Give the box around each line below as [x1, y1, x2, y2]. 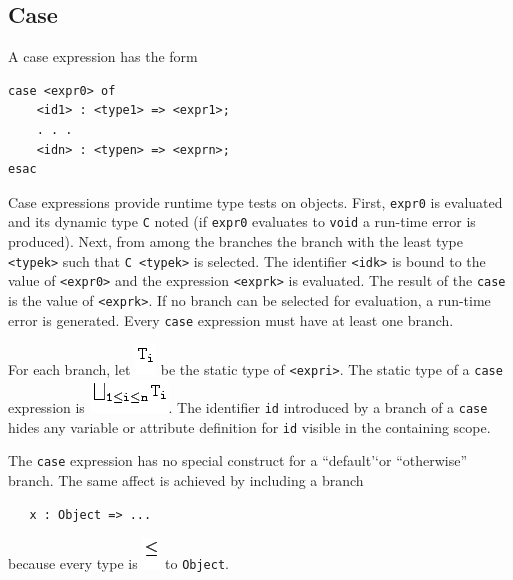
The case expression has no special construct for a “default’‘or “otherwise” [8, 450, 468, 471]
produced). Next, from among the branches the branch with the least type [8, 231, 463, 252]
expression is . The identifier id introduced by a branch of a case [8, 396, 488, 417]
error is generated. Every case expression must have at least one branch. [8, 309, 454, 330]
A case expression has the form [8, 46, 198, 67]
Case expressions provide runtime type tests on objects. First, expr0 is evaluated [8, 191, 503, 212]
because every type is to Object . [8, 553, 229, 574]
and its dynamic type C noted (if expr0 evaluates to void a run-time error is [8, 211, 476, 232]
